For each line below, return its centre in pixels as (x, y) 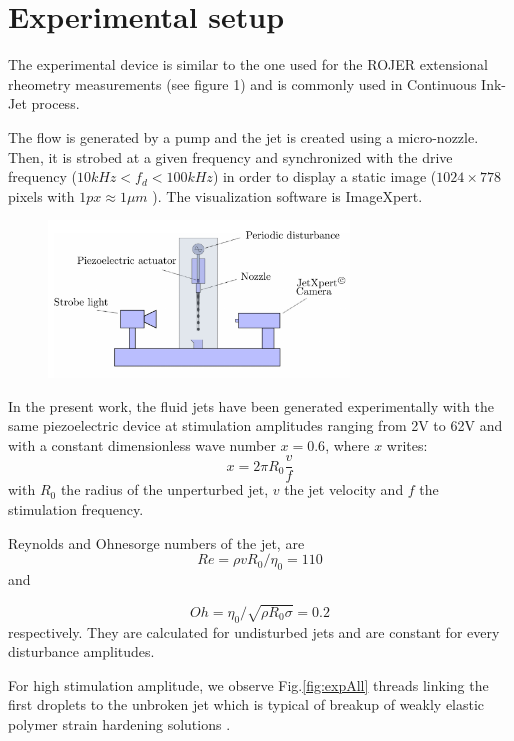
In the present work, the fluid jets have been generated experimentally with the (251, 405)
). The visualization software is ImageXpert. (287, 195)
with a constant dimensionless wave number (142, 444)
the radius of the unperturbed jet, (164, 489)
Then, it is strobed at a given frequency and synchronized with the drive (230, 156)
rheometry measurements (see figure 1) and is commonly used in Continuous (242, 83)
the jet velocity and (344, 489)
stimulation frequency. (76, 508)
